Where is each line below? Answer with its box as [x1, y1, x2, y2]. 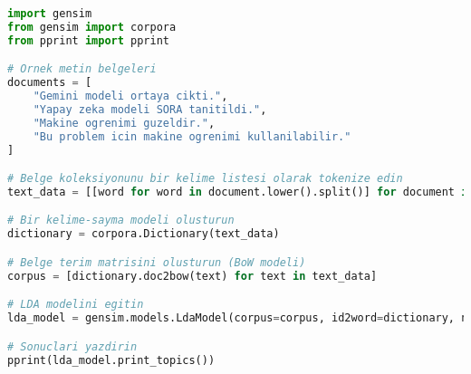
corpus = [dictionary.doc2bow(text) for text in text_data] [7, 269, 378, 283]
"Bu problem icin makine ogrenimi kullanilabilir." [33, 129, 351, 143]
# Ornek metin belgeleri [7, 62, 157, 76]
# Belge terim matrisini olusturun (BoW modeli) [7, 255, 306, 269]
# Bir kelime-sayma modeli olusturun [7, 214, 235, 227]
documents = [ [7, 76, 92, 90]
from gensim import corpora [7, 20, 177, 34]
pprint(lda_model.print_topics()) [7, 353, 216, 367]
